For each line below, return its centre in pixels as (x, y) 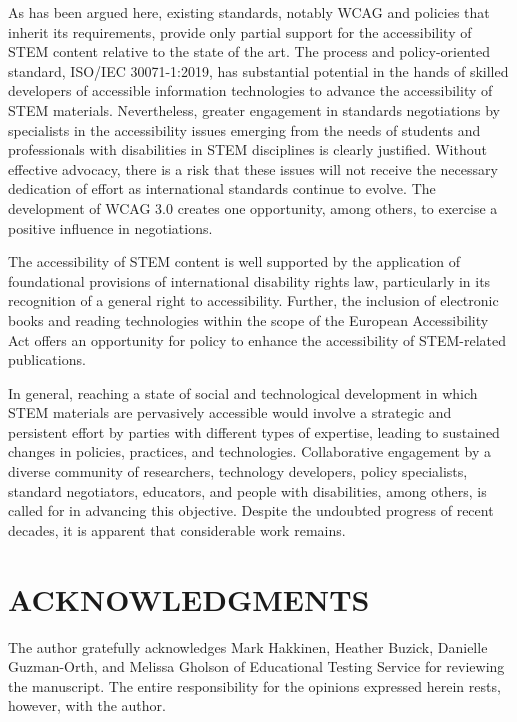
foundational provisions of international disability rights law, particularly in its (249, 280)
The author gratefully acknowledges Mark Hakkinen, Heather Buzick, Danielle (248, 646)
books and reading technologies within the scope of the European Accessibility (248, 319)
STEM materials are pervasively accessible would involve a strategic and (230, 412)
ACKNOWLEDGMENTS (189, 598)
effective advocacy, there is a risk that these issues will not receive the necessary (253, 168)
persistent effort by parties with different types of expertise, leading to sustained (254, 431)
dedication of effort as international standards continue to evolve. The (222, 188)
